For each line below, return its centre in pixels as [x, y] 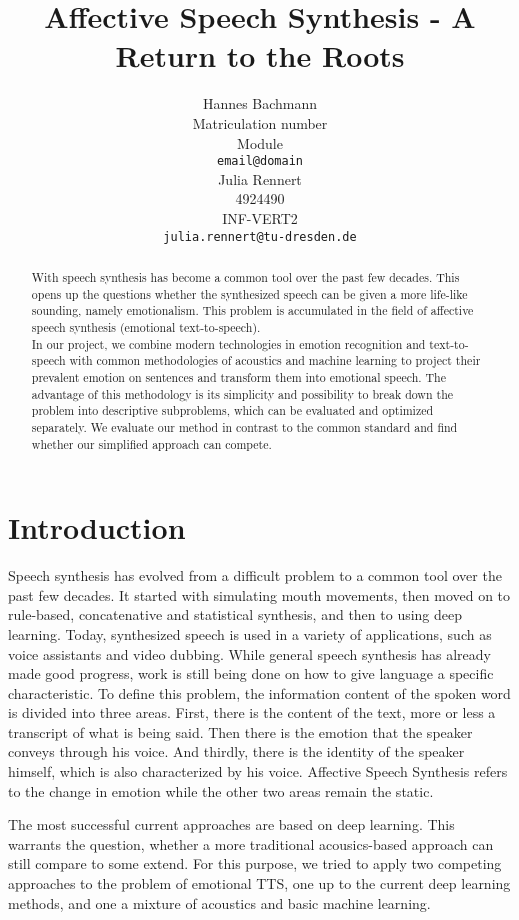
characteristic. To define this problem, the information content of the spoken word [259, 692]
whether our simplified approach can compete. [151, 443]
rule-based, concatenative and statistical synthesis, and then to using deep [235, 614]
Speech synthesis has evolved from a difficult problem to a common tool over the [255, 575]
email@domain [260, 161]
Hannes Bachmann [260, 103]
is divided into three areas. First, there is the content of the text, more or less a [252, 712]
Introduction [97, 527]
